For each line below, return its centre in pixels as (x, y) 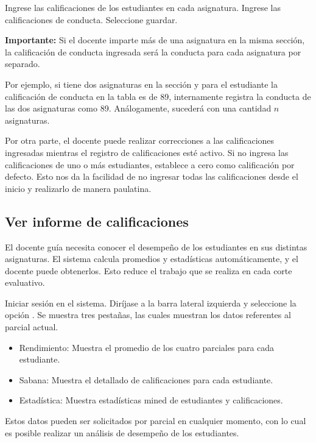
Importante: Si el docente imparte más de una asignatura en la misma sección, (155, 40)
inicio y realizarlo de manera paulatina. (78, 188)
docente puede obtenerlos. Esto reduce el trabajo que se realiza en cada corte (149, 270)
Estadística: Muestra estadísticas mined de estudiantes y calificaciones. (151, 400)
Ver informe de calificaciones (97, 221)
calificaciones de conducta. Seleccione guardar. (91, 19)
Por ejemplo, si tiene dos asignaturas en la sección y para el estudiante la (141, 84)
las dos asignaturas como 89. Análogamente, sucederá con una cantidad (138, 108)
